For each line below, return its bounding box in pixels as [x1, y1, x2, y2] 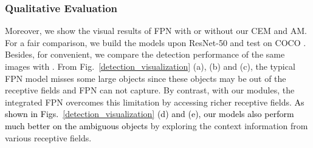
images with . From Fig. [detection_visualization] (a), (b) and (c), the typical [5, 60, 295, 72]
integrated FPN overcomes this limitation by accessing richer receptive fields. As [5, 95, 304, 108]
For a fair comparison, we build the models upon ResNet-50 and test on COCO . [5, 36, 306, 49]
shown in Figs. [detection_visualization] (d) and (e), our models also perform [5, 107, 294, 120]
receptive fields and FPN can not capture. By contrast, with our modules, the [5, 84, 295, 96]
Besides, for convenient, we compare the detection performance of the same [5, 48, 285, 61]
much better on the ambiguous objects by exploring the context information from [5, 119, 308, 132]
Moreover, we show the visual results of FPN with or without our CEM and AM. [5, 24, 307, 37]
